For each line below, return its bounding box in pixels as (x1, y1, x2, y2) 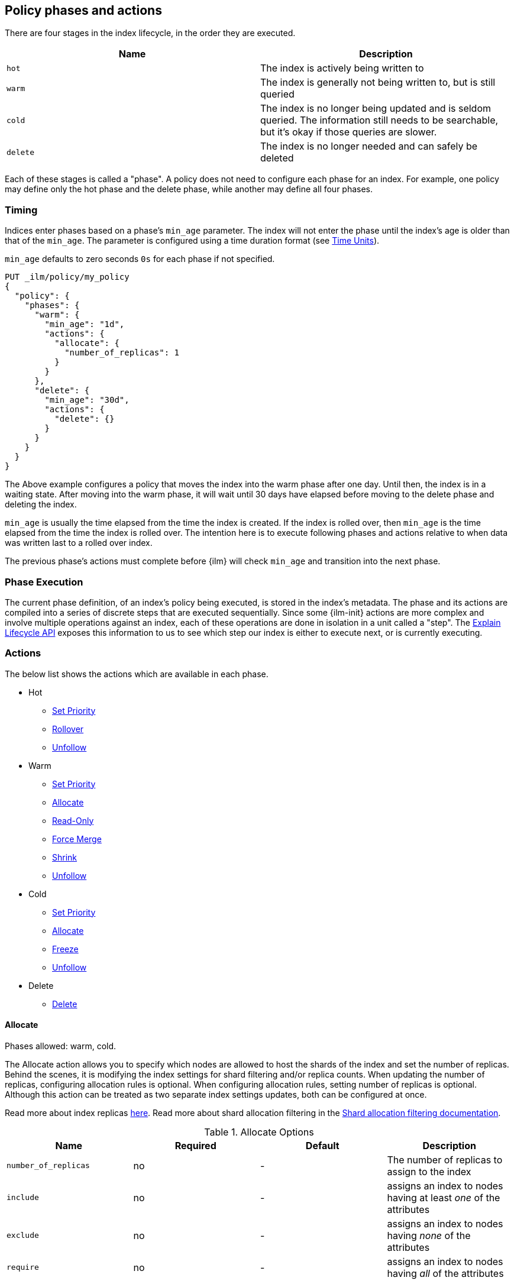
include (7, 1193, 39, 1202)
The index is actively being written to (260, 62, 424, 75)
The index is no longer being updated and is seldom (260, 102, 492, 115)
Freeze (52, 943, 79, 954)
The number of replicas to (387, 1153, 503, 1166)
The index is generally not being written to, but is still (260, 76, 496, 89)
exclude (7, 1231, 39, 1240)
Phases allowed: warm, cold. (5, 1040, 117, 1051)
